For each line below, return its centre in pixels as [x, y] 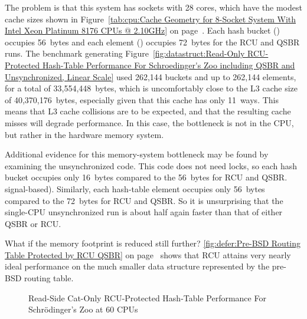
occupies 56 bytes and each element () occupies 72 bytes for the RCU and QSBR [152, 42]
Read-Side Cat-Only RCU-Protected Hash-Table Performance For [147, 297]
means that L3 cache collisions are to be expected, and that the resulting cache [148, 111]
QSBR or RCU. [33, 223]
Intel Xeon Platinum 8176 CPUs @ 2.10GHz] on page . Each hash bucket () [142, 30]
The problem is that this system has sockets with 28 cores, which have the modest [153, 7]
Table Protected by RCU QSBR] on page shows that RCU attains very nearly [148, 254]
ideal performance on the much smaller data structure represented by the [137, 266]
